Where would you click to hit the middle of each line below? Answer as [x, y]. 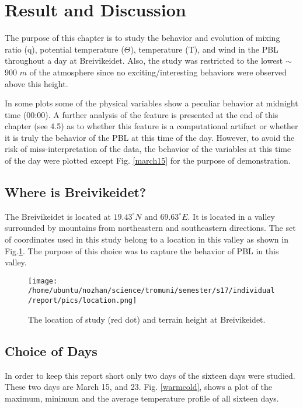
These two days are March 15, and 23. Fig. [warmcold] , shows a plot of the [138, 387]
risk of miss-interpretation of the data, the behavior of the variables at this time [148, 149]
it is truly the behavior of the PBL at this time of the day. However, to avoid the [150, 137]
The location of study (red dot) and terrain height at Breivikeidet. [147, 319]
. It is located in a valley [231, 216]
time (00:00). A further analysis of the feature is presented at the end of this [142, 114]
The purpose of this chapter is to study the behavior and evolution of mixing [142, 38]
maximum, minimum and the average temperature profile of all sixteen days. [142, 398]
